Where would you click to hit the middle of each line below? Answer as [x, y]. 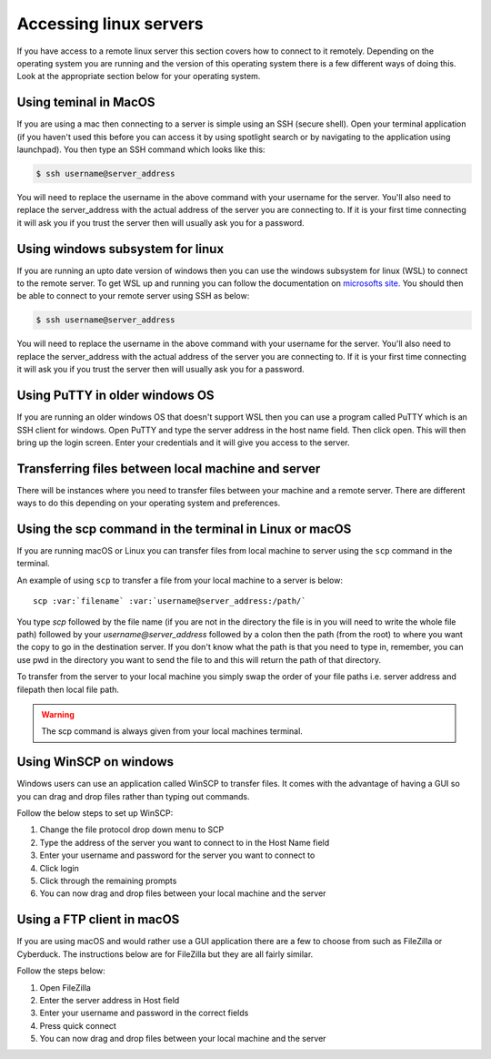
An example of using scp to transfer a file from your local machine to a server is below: [180, 580]
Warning [58, 714]
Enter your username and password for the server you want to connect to [177, 855]
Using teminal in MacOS [86, 102]
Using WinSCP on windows [95, 762]
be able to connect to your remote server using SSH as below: [133, 296]
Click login [59, 868]
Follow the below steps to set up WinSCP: [95, 813]
